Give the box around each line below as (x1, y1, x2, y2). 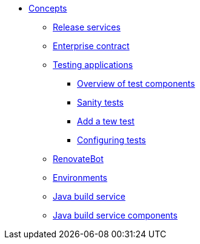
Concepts (28, 3, 67, 13)
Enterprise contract (53, 41, 130, 51)
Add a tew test (77, 116, 135, 126)
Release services (53, 22, 121, 32)
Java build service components (53, 210, 178, 220)
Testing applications (53, 59, 133, 70)
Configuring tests (77, 135, 146, 145)
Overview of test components (77, 78, 195, 89)
